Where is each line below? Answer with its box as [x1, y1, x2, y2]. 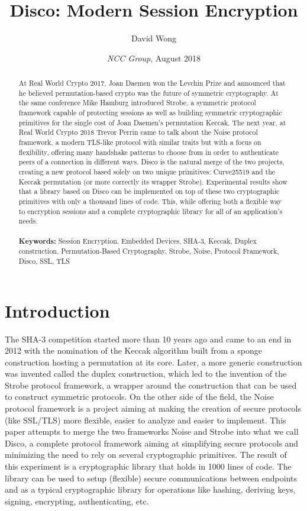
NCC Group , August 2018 [106, 51, 201, 64]
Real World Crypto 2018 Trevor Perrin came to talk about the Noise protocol [18, 127, 258, 137]
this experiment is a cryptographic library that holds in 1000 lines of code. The [5, 460, 292, 473]
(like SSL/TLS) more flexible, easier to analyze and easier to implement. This [5, 413, 286, 426]
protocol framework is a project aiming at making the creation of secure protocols [5, 402, 302, 415]
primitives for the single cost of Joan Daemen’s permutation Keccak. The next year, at [18, 117, 286, 127]
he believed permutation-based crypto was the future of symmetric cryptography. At [18, 88, 279, 98]
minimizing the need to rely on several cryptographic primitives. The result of [5, 448, 287, 461]
